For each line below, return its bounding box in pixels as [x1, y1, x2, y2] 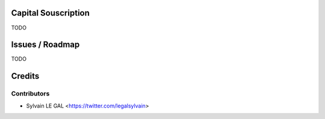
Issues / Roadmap [11, 40, 80, 50]
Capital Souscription [11, 8, 90, 18]
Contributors [11, 90, 50, 98]
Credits [11, 71, 40, 81]
